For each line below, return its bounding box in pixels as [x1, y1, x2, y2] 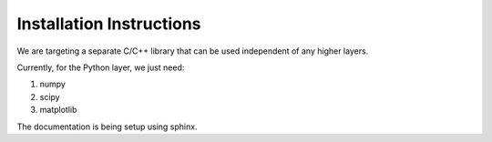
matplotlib [39, 105, 77, 116]
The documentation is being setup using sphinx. [16, 121, 198, 132]
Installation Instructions [16, 14, 201, 34]
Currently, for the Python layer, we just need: [16, 62, 185, 73]
